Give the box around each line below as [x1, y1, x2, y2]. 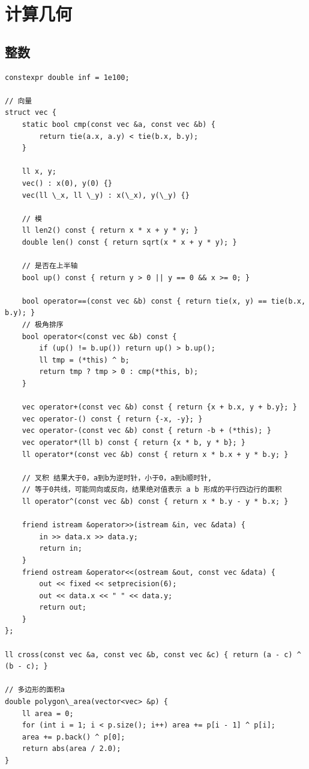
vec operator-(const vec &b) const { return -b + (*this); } [22, 426, 271, 435]
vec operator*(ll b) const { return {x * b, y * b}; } [22, 438, 245, 447]
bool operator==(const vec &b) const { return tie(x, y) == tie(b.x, [22, 296, 306, 305]
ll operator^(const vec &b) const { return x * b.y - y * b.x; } [22, 497, 289, 506]
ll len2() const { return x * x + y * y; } [22, 226, 199, 235]
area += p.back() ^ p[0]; [22, 732, 125, 741]
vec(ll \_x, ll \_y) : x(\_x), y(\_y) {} [22, 191, 190, 200]
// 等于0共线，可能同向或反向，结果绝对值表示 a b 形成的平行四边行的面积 [22, 485, 282, 494]
